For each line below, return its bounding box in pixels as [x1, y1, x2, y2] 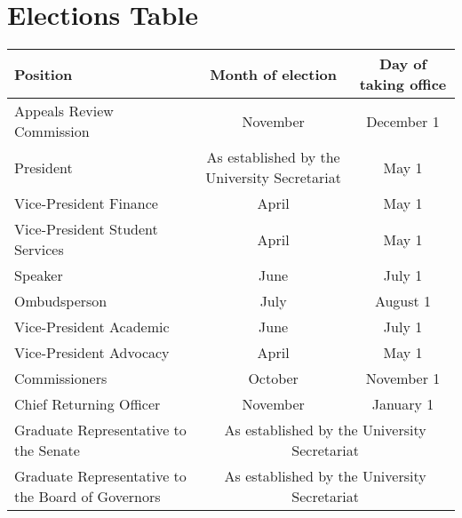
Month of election [210, 63, 337, 84]
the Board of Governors [14, 486, 161, 507]
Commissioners [14, 368, 108, 389]
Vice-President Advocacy [14, 342, 170, 363]
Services [14, 239, 64, 260]
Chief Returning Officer [14, 394, 161, 415]
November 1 [365, 368, 441, 389]
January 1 [371, 394, 434, 415]
